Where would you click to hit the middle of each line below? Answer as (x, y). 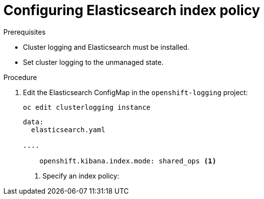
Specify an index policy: (81, 176)
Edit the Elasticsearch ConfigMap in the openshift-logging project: (135, 92)
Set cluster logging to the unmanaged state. (93, 62)
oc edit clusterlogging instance (87, 107)
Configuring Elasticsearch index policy (132, 10)
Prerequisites (25, 32)
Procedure (20, 77)
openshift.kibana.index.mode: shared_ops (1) (128, 161)
